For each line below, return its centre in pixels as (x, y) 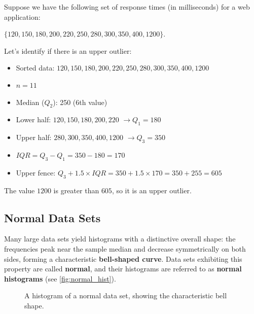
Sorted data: (35, 68)
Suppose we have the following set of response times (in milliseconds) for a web (127, 7)
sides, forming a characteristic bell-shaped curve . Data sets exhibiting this (123, 258)
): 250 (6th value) (80, 102)
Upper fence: (36, 172)
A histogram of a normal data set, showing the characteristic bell (126, 295)
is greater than (76, 190)
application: (22, 16)
